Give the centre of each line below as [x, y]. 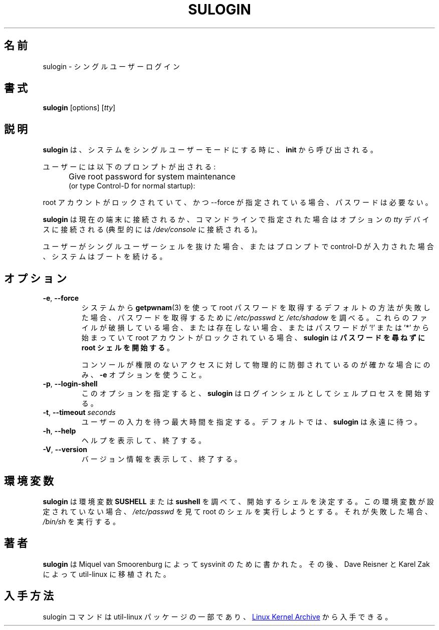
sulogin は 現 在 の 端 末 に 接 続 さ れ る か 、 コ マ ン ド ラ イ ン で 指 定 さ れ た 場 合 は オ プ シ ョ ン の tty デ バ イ [236, 220]
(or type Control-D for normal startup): [132, 186]
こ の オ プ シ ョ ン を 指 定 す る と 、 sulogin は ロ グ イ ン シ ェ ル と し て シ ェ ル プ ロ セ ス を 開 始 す [256, 393]
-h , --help [59, 431]
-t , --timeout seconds [79, 412]
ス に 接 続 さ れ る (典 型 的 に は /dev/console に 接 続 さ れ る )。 [152, 230]
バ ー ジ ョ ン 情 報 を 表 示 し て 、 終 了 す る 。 [161, 459]
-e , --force [61, 298]
